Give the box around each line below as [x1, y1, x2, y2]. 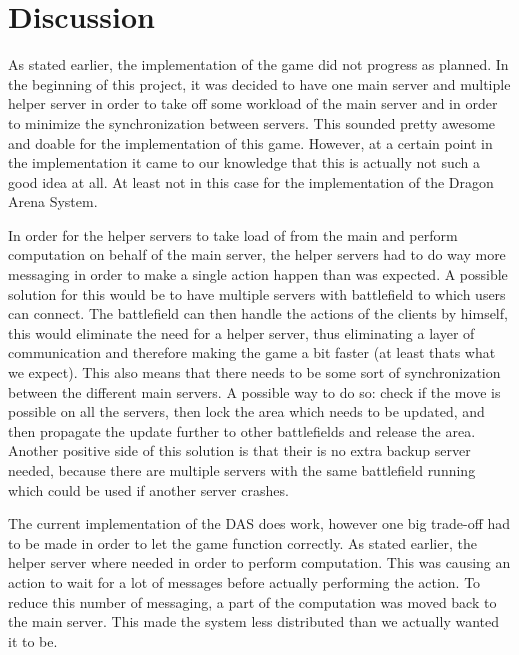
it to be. [8, 630, 58, 651]
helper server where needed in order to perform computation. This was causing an [8, 552, 511, 573]
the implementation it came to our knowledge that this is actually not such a [8, 152, 480, 173]
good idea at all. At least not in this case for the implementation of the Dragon [8, 171, 494, 192]
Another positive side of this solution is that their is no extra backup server [8, 440, 471, 461]
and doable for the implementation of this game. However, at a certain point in [8, 132, 493, 153]
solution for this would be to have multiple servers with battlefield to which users [8, 283, 506, 304]
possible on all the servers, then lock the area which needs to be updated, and [8, 401, 485, 422]
